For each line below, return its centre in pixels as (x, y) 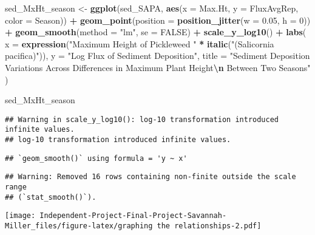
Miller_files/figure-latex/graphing (79, 226)
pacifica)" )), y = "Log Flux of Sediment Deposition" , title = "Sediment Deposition (157, 56)
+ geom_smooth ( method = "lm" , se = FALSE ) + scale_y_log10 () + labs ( (156, 32)
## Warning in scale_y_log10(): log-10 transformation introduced (142, 119)
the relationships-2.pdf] (209, 226)
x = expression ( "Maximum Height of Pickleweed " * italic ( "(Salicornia (140, 43)
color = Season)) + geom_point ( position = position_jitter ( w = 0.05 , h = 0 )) (158, 20)
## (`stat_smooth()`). (51, 197)
